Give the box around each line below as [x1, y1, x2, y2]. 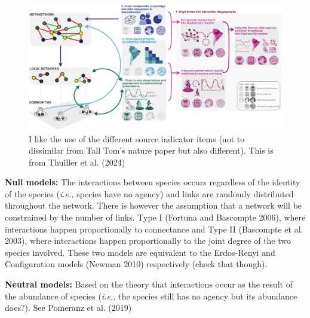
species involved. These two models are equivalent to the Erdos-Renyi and [5, 246, 275, 258]
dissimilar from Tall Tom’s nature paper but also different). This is [29, 144, 274, 157]
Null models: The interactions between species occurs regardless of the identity [5, 176, 300, 188]
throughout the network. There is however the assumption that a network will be [5, 199, 302, 212]
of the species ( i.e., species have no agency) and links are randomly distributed [5, 187, 294, 200]
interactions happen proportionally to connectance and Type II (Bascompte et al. [5, 222, 303, 235]
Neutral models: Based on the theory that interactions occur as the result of [5, 278, 293, 291]
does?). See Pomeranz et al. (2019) [5, 301, 132, 314]
